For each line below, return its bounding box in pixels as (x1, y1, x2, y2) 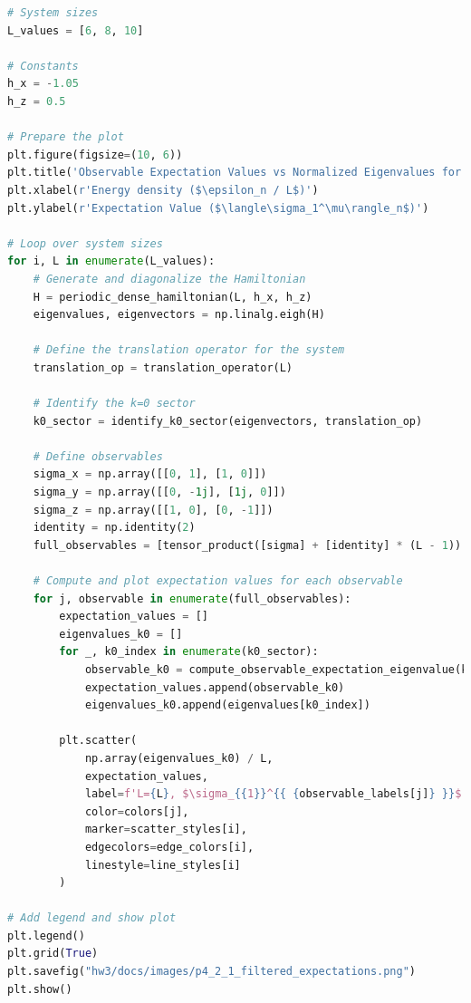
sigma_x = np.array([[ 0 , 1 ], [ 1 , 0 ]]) (33, 468, 267, 481)
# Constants (7, 59, 79, 72)
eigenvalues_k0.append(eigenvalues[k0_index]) (84, 699, 370, 712)
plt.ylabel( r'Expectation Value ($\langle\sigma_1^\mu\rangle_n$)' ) (7, 201, 429, 215)
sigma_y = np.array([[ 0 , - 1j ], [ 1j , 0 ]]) (33, 486, 286, 499)
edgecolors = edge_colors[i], (84, 840, 255, 854)
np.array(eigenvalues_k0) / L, (84, 751, 274, 765)
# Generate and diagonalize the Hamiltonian (33, 272, 306, 285)
